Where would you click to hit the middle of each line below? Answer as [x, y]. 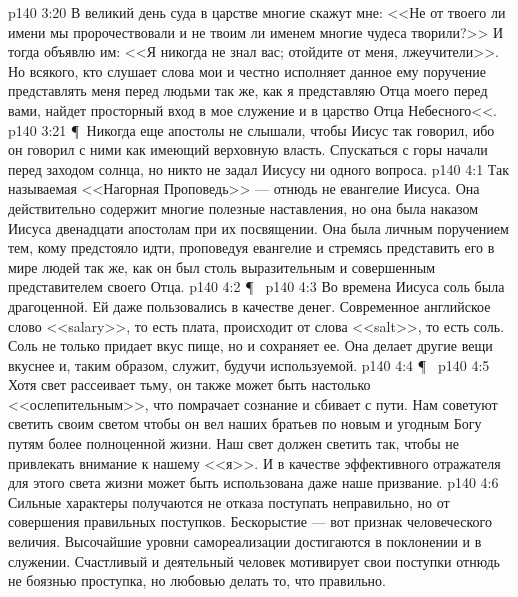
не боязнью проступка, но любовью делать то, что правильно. [197, 580]
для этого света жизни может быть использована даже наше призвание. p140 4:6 [253, 482]
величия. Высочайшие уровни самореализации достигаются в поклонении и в [245, 541]
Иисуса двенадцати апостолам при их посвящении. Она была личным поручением [258, 227]
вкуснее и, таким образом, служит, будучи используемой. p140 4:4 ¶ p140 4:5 [249, 364]
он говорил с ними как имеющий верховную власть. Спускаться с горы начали [248, 149]
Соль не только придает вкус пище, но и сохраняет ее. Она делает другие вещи [250, 345]
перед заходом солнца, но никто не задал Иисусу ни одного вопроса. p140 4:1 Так [259, 168]
